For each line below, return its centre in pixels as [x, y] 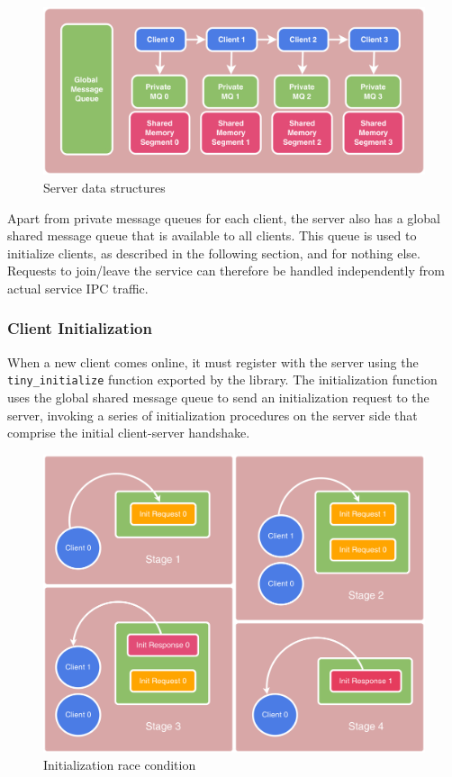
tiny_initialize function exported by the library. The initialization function [222, 379]
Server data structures [104, 187]
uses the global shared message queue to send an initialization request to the [218, 397]
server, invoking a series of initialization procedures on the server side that [212, 415]
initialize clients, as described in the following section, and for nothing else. [214, 253]
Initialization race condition [120, 765]
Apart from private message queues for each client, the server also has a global [224, 217]
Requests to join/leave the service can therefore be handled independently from [226, 271]
